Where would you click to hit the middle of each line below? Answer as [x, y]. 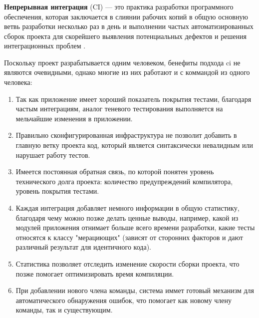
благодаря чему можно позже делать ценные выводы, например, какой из [127, 217]
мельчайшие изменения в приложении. [74, 118]
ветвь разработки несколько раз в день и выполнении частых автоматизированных [129, 26]
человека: [18, 82]
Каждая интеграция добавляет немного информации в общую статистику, [128, 208]
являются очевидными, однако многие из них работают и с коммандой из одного [127, 72]
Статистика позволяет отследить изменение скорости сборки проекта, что [128, 263]
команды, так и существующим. [64, 310]
